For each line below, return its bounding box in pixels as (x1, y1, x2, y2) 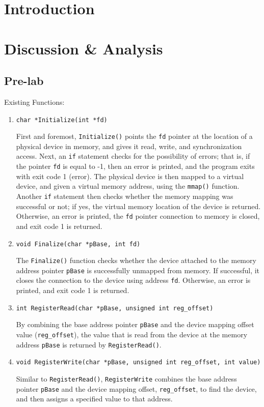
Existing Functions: (4, 96, 65, 107)
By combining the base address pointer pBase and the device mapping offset (16, 319, 254, 330)
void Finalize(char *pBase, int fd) (16, 240, 141, 248)
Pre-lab (4, 73, 44, 89)
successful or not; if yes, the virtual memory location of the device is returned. (16, 200, 261, 211)
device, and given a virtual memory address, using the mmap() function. (16, 181, 240, 191)
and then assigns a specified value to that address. (16, 393, 173, 404)
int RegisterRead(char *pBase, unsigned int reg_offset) (16, 304, 214, 312)
